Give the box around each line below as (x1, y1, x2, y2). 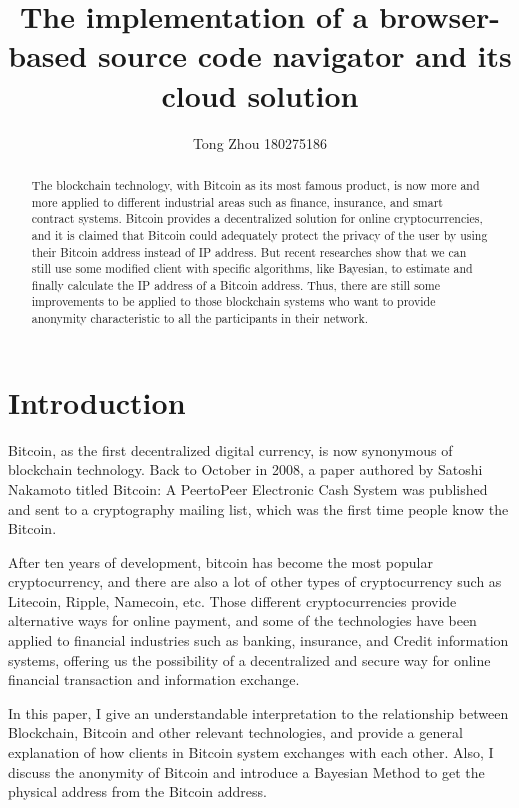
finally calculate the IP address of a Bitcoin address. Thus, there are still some (31, 276, 440, 293)
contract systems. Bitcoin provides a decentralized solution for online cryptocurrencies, (31, 210, 483, 227)
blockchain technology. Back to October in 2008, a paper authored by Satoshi (8, 459, 483, 480)
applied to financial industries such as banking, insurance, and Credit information (8, 630, 509, 651)
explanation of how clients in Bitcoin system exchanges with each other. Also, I (8, 742, 494, 763)
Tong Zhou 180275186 (192, 132, 328, 153)
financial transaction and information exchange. (8, 669, 300, 690)
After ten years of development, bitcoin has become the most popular (8, 551, 433, 572)
